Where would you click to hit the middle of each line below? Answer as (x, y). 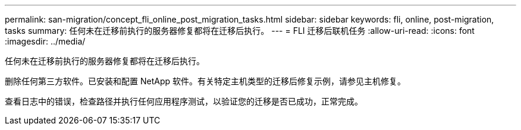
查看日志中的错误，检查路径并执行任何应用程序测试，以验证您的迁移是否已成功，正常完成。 (184, 101)
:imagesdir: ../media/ (45, 41)
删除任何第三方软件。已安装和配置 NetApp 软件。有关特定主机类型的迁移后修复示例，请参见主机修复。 (205, 81)
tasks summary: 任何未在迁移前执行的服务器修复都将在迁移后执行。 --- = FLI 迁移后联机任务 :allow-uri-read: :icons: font (240, 31)
